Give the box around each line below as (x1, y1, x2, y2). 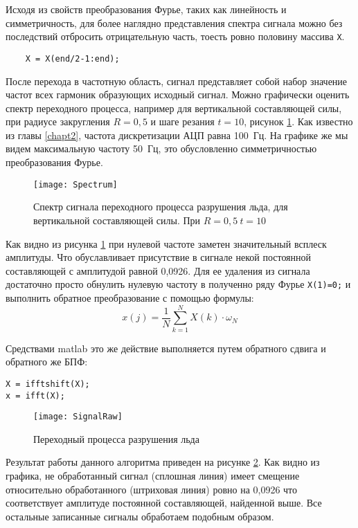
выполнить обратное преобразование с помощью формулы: (6, 290, 254, 304)
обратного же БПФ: (6, 354, 88, 369)
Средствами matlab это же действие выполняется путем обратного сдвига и (6, 340, 326, 355)
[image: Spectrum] (33, 179, 118, 190)
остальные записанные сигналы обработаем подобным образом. (6, 509, 274, 523)
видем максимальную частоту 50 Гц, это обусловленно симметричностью (6, 141, 317, 156)
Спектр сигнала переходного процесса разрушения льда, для (33, 199, 288, 214)
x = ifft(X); (6, 390, 65, 401)
